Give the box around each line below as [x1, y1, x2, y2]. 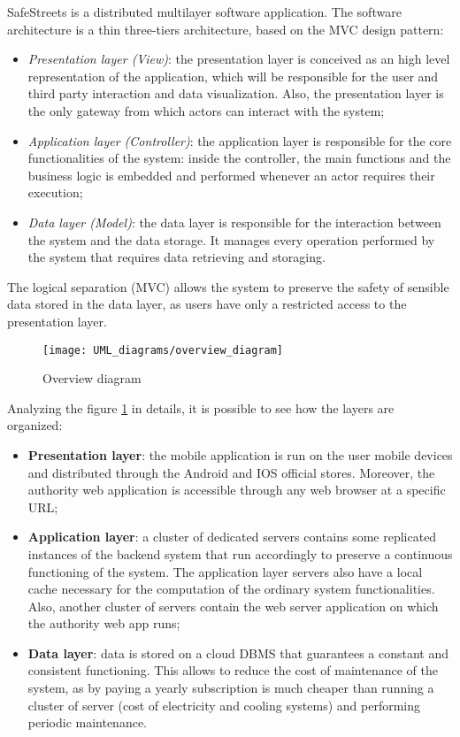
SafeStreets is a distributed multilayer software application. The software [7, 3, 402, 20]
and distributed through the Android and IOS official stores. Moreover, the [27, 463, 435, 481]
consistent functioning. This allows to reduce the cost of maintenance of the [27, 661, 438, 679]
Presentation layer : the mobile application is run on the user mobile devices [27, 445, 453, 464]
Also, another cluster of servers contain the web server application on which [27, 596, 439, 615]
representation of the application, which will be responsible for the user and [27, 66, 439, 85]
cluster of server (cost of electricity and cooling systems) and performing [27, 695, 421, 714]
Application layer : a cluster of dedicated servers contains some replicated [27, 527, 437, 546]
